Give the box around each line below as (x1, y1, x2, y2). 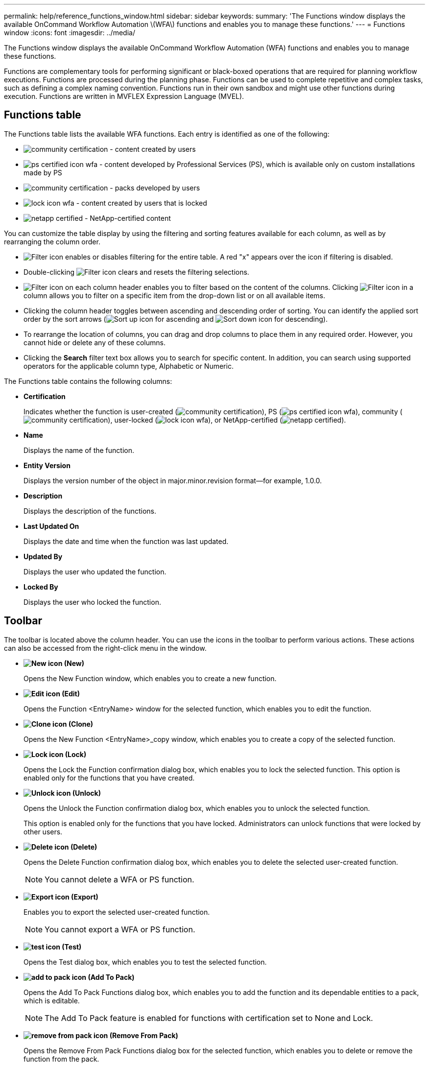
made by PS (24, 168, 62, 177)
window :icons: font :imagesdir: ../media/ (4, 28, 135, 37)
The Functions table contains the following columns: (4, 377, 172, 385)
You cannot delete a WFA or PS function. (45, 874, 194, 884)
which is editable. (24, 996, 80, 1005)
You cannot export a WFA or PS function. (45, 924, 195, 934)
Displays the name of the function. (24, 446, 135, 454)
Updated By (24, 552, 63, 561)
